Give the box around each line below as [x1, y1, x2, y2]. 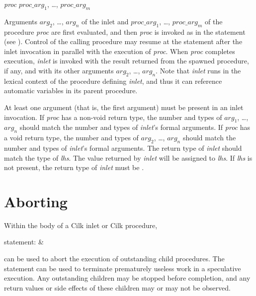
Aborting [4, 191, 68, 211]
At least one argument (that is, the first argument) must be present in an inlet [4, 102, 244, 112]
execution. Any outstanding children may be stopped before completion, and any [4, 273, 251, 283]
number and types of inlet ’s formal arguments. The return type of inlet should [4, 142, 242, 153]
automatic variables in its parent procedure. [4, 85, 138, 96]
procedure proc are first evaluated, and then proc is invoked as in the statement [4, 26, 246, 37]
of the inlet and [82, 16, 129, 26]
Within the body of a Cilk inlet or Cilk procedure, [4, 220, 158, 230]
